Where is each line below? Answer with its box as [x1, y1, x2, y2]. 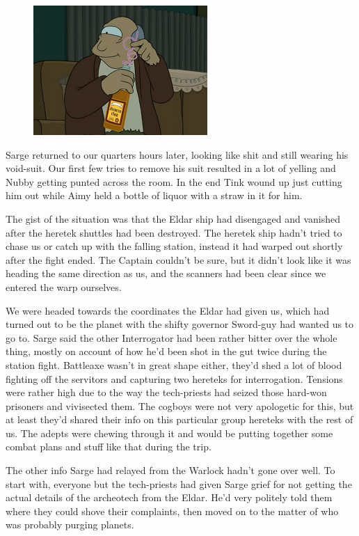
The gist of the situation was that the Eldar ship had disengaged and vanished [6, 211, 340, 226]
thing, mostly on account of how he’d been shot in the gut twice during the [6, 344, 327, 358]
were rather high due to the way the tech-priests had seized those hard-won [6, 385, 327, 400]
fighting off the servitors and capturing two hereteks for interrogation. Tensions [6, 371, 343, 386]
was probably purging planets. [6, 517, 134, 532]
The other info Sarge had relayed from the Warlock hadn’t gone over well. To [6, 463, 335, 478]
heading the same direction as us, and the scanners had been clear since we [6, 266, 326, 281]
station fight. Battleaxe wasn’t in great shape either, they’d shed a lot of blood [6, 357, 342, 372]
